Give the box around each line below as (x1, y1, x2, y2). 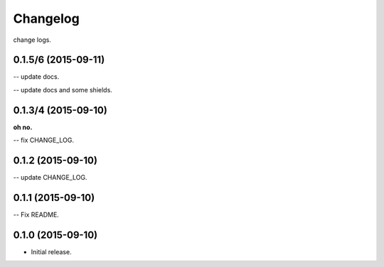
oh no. (13, 123, 33, 131)
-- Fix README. (13, 210, 60, 219)
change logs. (13, 36, 51, 44)
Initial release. (31, 247, 72, 256)
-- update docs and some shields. (13, 85, 113, 94)
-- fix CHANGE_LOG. (13, 136, 75, 145)
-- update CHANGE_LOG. (13, 173, 87, 182)
